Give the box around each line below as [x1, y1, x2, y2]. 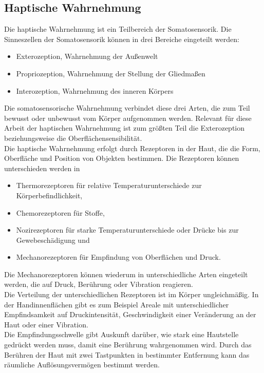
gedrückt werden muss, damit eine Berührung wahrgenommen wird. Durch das [4, 339, 252, 350]
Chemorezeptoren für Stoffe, [16, 207, 105, 218]
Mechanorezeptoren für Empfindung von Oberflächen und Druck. [16, 252, 221, 262]
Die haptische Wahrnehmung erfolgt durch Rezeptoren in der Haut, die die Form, [4, 142, 260, 153]
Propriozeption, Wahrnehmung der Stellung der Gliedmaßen [16, 68, 205, 78]
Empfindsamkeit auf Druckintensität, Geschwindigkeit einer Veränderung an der [4, 309, 256, 320]
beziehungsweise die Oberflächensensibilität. [4, 132, 142, 143]
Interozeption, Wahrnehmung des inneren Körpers [16, 85, 174, 96]
